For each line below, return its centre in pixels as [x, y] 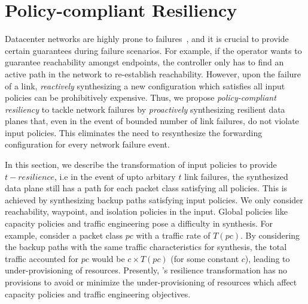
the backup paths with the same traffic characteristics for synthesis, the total [146, 247]
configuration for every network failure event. [87, 144]
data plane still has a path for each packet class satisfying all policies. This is [146, 188]
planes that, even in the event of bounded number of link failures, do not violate [152, 121]
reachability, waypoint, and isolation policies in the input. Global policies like [146, 211]
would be [108, 258]
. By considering [270, 235]
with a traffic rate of [173, 235]
